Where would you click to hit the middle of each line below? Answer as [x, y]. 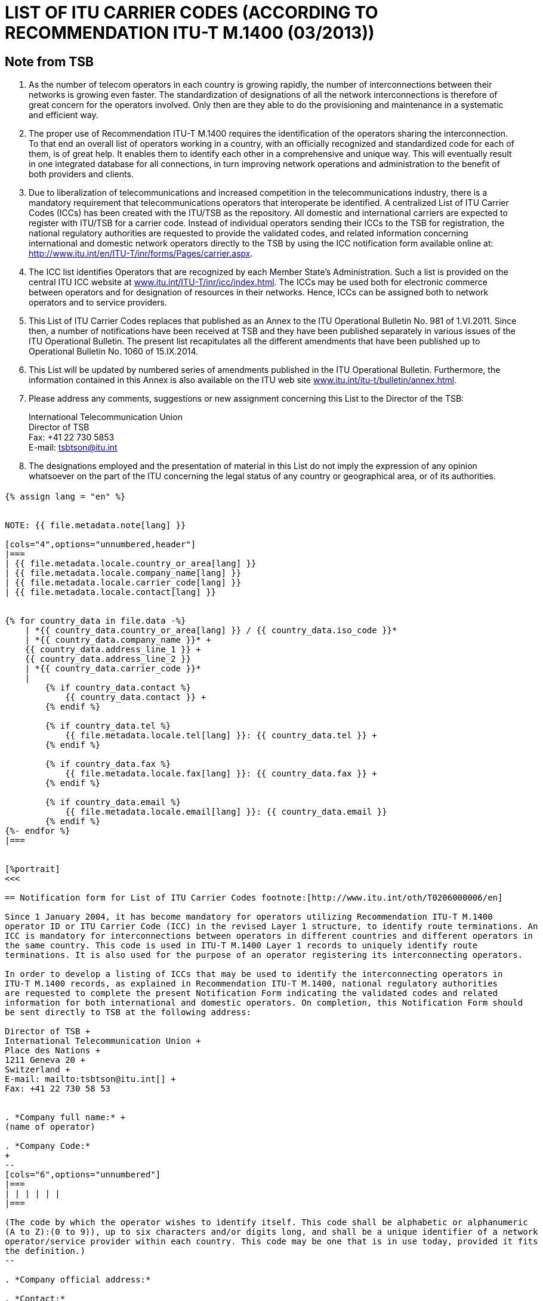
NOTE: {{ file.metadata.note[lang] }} [95, 525]
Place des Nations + [53, 1050]
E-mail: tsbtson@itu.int [73, 448]
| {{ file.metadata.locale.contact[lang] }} [111, 592]
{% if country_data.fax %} [108, 764]
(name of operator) [50, 1126]
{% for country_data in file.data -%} [95, 620]
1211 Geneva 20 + [45, 1060]
